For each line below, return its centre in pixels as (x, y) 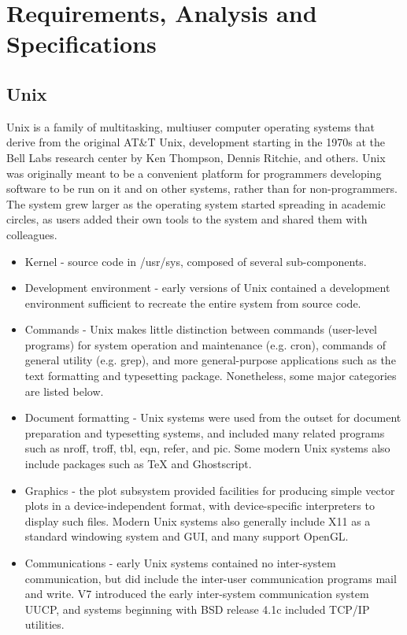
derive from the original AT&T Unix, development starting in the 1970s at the (196, 142)
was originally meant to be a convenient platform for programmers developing (194, 173)
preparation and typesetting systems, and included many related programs (205, 432)
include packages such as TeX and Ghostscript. (138, 464)
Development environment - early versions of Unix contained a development (207, 288)
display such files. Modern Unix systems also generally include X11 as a (198, 521)
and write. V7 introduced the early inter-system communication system (197, 594)
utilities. (44, 624)
